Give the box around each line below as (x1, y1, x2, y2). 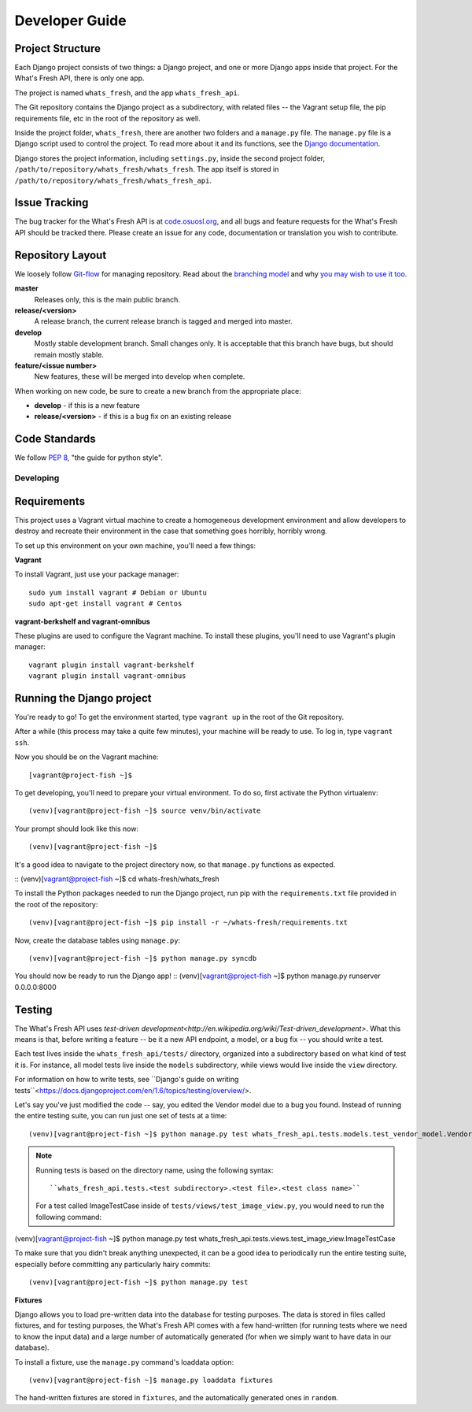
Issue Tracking (14, 196, 89, 209)
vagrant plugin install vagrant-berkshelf (28, 660, 195, 669)
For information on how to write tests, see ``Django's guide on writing (14, 1075, 239, 1084)
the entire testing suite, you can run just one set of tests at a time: (14, 1111, 227, 1121)
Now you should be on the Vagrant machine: (14, 752, 159, 762)
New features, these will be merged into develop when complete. (34, 372, 245, 381)
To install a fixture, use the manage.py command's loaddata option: (14, 1357, 234, 1366)
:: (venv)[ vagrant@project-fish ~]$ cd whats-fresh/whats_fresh (14, 874, 219, 884)
